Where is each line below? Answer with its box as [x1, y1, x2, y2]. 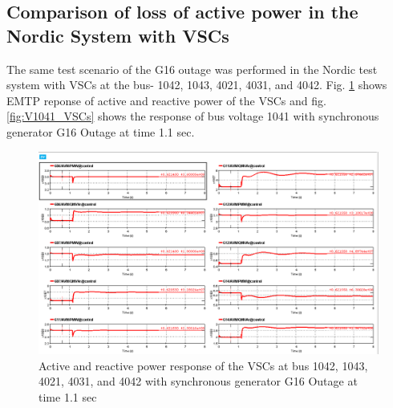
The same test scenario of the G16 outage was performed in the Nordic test [6, 60, 378, 77]
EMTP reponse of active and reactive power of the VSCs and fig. [6, 92, 326, 108]
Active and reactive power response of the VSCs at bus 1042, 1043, [38, 357, 368, 373]
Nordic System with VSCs [6, 22, 229, 47]
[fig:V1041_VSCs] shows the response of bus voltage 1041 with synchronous [6, 108, 379, 124]
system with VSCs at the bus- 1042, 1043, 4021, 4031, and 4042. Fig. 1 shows [6, 76, 387, 93]
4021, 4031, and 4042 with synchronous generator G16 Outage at [38, 373, 358, 390]
